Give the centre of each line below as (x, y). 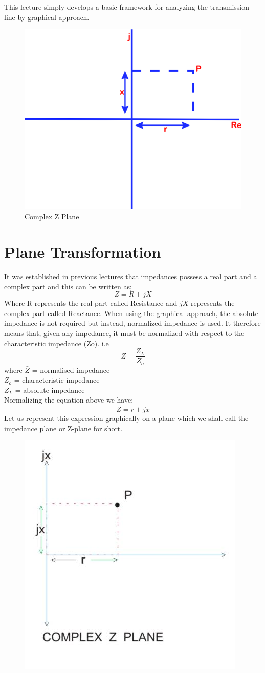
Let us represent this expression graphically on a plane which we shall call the (126, 418)
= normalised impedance (71, 370)
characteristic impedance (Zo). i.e (57, 343)
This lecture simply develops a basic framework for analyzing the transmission (127, 7)
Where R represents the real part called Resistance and (91, 303)
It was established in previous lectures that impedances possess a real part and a (131, 276)
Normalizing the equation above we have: (69, 400)
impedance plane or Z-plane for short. (63, 428)
